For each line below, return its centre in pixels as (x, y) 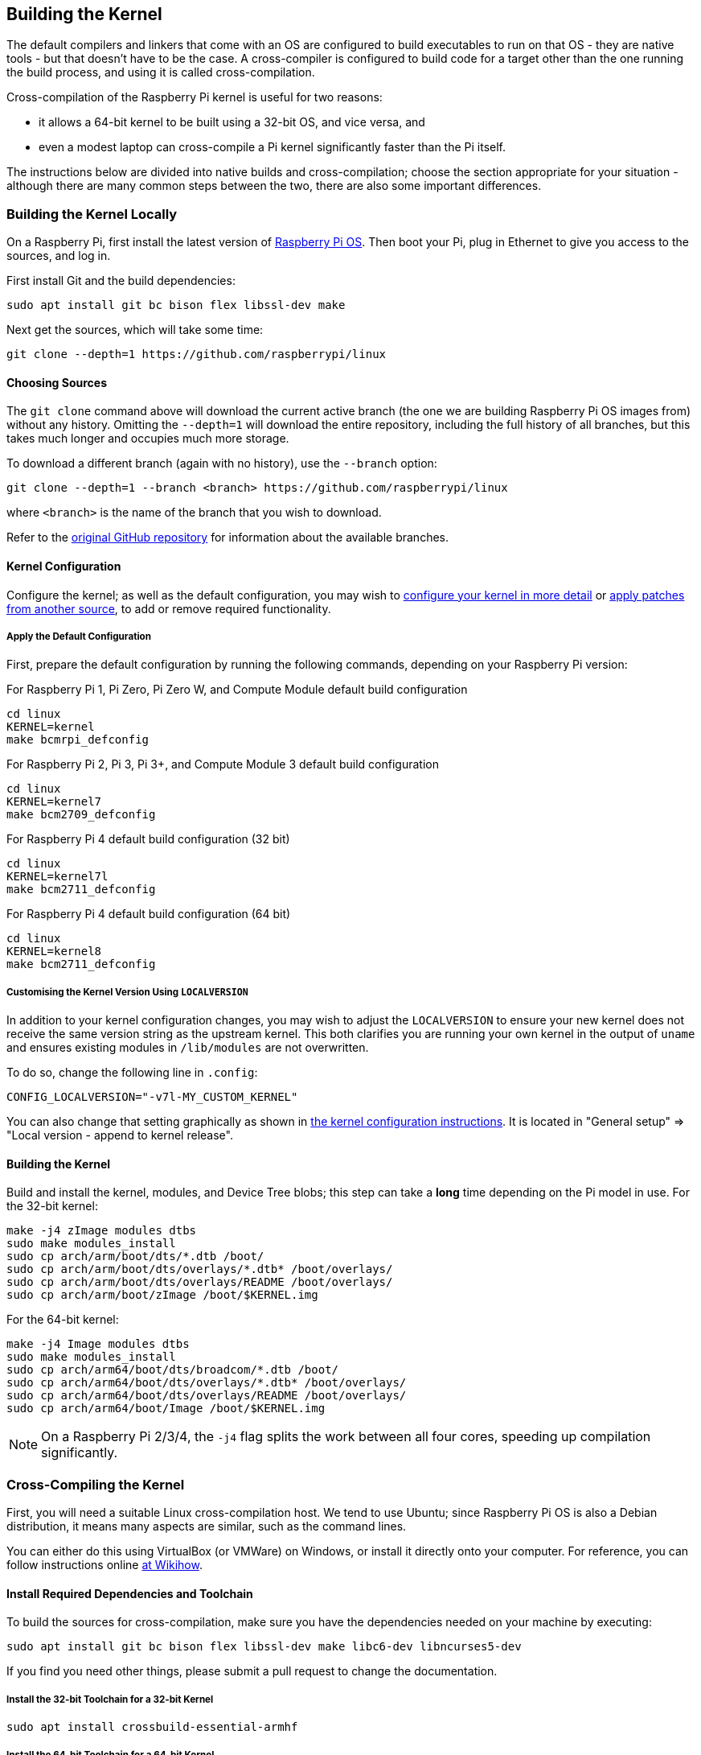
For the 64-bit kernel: (63, 1320)
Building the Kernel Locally (92, 214)
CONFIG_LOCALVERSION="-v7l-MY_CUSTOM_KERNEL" (152, 1097)
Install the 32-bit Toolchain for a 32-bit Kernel (110, 1699)
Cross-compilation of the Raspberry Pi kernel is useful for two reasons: (195, 97)
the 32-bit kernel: (52, 1206)
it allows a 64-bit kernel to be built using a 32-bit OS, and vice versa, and (232, 122)
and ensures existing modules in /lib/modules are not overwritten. (188, 1048)
